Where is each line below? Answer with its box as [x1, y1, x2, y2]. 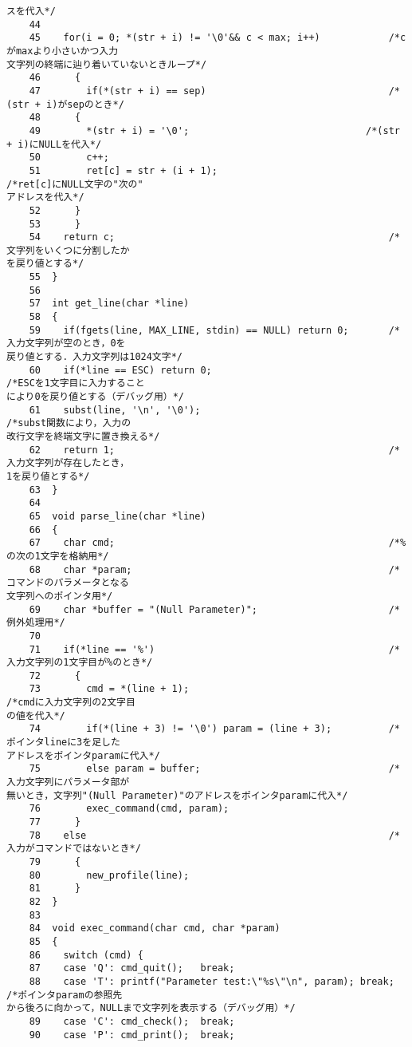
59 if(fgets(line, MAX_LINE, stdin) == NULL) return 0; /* [29, 324, 400, 336]
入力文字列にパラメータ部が [6, 776, 130, 788]
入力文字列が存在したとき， [6, 457, 130, 469]
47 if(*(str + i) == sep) [29, 85, 206, 97]
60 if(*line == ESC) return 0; [29, 364, 212, 376]
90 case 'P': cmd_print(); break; [29, 1029, 235, 1041]
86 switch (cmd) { [29, 949, 143, 961]
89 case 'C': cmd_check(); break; [29, 1015, 235, 1027]
